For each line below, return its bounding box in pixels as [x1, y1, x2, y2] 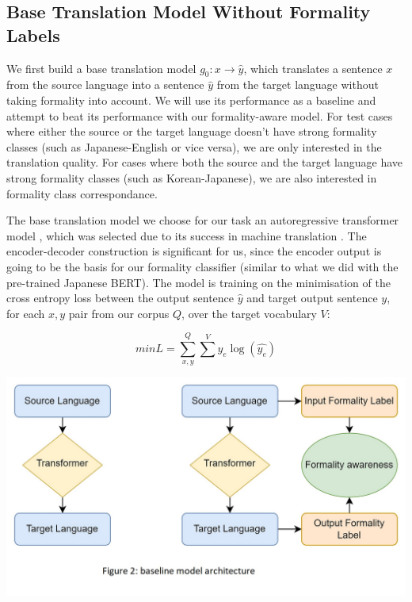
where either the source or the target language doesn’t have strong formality [6, 123, 377, 140]
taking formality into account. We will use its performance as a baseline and [6, 91, 376, 108]
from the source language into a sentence [6, 76, 204, 93]
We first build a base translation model [6, 59, 196, 76]
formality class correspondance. [6, 185, 158, 201]
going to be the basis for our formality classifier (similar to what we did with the [6, 258, 399, 274]
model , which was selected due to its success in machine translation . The [6, 227, 367, 243]
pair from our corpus [68, 305, 170, 321]
